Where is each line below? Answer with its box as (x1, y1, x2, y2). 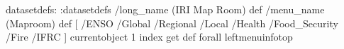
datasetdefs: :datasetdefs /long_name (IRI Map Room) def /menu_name (6, 2, 325, 16)
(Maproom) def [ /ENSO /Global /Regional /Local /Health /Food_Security (6, 15, 338, 30)
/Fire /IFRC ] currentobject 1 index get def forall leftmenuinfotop (6, 29, 293, 44)
